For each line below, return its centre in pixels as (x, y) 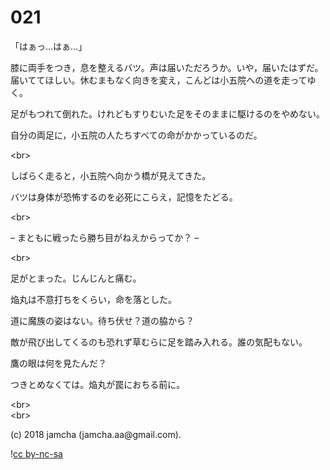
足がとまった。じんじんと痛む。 (76, 278)
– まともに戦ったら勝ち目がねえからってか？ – (105, 237)
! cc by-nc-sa (36, 453)
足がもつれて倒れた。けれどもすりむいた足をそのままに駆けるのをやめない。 (168, 113)
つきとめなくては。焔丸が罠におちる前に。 (98, 384)
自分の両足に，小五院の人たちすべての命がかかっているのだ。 (136, 135)
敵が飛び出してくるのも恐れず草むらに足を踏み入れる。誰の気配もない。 (159, 342)
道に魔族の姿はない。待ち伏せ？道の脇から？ (102, 320)
